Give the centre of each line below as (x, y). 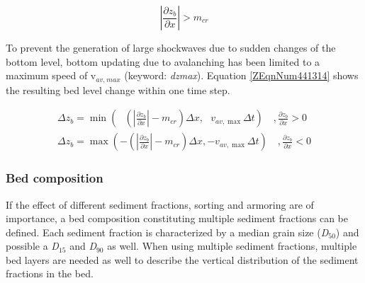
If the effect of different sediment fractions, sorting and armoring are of (160, 204)
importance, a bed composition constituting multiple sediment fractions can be (177, 218)
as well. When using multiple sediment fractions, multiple (232, 246)
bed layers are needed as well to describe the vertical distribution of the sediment (182, 259)
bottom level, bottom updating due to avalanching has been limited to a (163, 61)
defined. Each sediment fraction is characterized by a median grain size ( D (167, 232)
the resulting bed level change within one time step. (118, 89)
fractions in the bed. (50, 273)
